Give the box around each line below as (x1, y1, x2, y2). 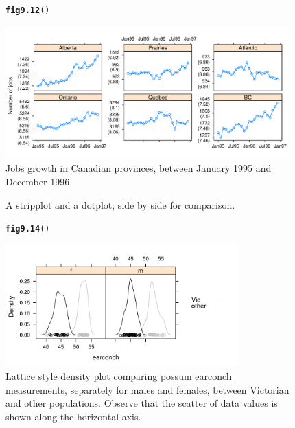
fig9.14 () (5, 224, 50, 234)
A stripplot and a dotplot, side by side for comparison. (5, 197, 235, 212)
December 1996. (5, 174, 73, 189)
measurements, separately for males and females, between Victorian (5, 382, 290, 396)
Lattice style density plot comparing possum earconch (5, 368, 232, 383)
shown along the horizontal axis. (5, 409, 141, 423)
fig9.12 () (5, 5, 50, 15)
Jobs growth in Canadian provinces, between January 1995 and (5, 161, 272, 175)
